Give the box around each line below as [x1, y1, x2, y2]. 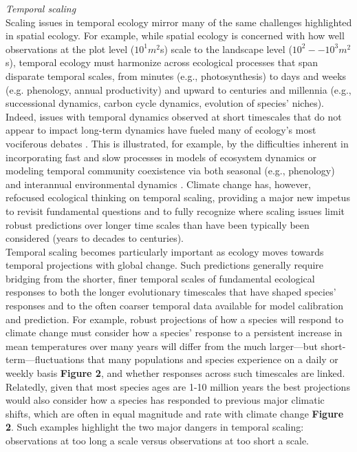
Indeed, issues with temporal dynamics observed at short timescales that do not [6, 109, 342, 123]
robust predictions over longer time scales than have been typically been [6, 217, 310, 232]
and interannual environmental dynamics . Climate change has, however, [6, 176, 312, 191]
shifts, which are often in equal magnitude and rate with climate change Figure [6, 406, 344, 420]
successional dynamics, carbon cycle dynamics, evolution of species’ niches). [6, 96, 325, 110]
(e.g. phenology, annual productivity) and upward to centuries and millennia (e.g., [6, 82, 351, 96]
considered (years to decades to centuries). [6, 231, 184, 245]
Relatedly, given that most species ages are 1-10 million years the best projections [6, 379, 350, 393]
